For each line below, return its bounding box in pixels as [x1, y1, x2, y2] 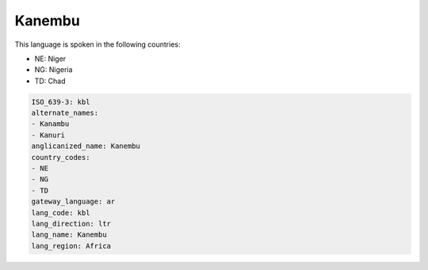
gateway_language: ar [31, 197, 116, 206]
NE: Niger [34, 54, 67, 63]
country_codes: [31, 153, 90, 162]
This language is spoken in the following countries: [14, 40, 181, 49]
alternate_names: [31, 108, 99, 118]
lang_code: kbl [31, 208, 90, 217]
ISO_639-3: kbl [31, 97, 90, 106]
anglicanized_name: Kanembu [31, 142, 140, 150]
